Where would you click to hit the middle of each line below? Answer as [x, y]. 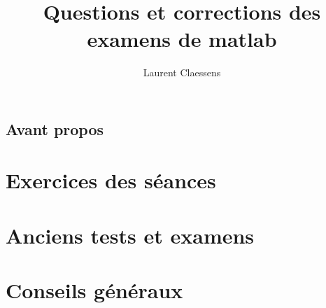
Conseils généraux [94, 290]
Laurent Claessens [182, 72]
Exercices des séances [111, 180]
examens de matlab [182, 39]
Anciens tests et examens [130, 235]
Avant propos [55, 128]
